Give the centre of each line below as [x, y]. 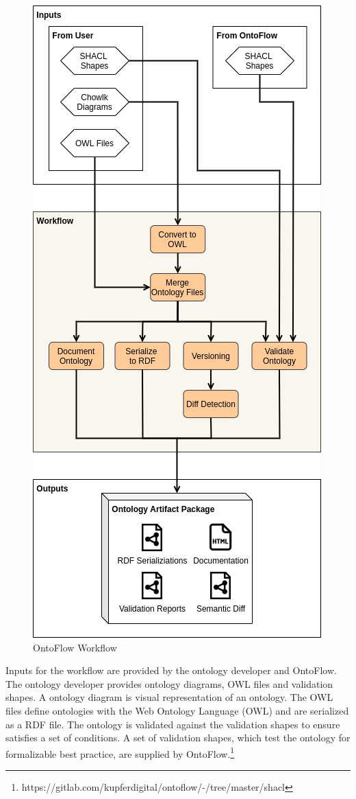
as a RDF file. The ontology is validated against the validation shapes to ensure [173, 724]
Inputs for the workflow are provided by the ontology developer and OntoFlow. [171, 670]
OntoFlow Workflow [75, 647]
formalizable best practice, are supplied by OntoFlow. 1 [120, 752]
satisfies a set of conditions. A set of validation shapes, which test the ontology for [178, 738]
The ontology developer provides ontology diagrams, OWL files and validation [169, 683]
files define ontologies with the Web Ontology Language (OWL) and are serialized [177, 710]
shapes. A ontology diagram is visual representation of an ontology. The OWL [169, 697]
